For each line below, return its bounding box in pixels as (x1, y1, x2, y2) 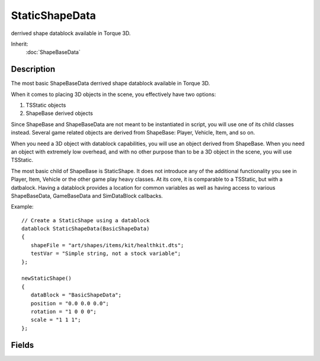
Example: (11, 203, 34, 210)
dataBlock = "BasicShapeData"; (30, 292, 121, 299)
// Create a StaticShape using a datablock (21, 217, 150, 223)
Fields (11, 340, 34, 350)
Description (11, 64, 56, 74)
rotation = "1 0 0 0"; (30, 308, 97, 315)
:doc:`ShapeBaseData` (25, 49, 81, 56)
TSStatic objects (25, 101, 66, 109)
